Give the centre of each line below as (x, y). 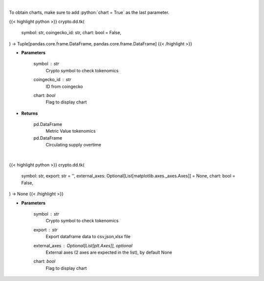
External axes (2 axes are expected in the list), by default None (109, 252)
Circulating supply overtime (73, 145)
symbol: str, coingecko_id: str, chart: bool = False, (71, 33)
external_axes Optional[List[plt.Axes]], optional (83, 245)
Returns (30, 113)
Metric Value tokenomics (71, 131)
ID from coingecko (64, 86)
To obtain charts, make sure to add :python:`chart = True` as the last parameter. (89, 13)
